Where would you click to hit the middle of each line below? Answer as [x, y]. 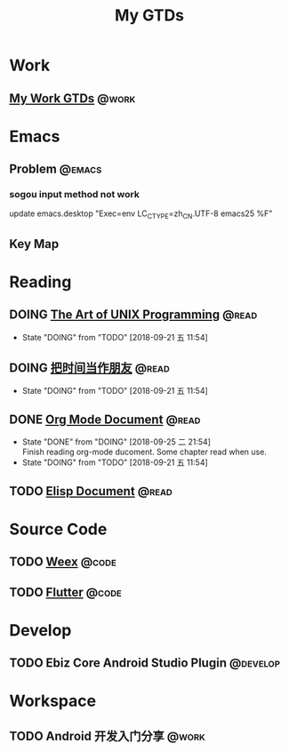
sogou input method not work [74, 195]
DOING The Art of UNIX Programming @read [133, 315]
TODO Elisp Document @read [91, 491]
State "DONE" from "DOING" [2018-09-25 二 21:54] [116, 442]
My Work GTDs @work [72, 98]
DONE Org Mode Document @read [105, 419]
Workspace [52, 701]
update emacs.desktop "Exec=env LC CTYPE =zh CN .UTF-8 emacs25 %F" [141, 215]
